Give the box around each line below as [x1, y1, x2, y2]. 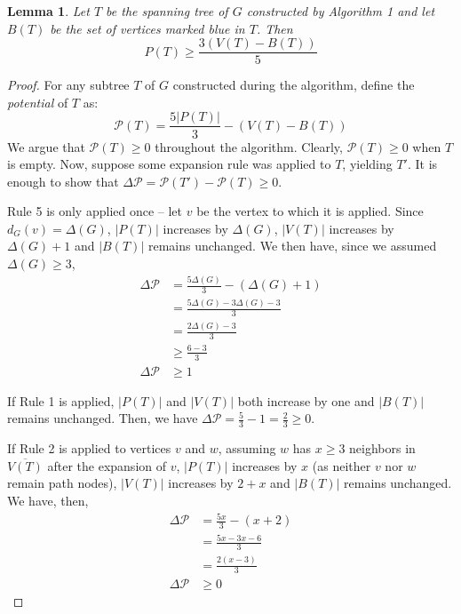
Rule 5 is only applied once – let [7, 202, 183, 220]
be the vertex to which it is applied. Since [196, 202, 424, 220]
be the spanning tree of [106, 2, 228, 20]
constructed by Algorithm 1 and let [246, 2, 435, 20]
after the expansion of [47, 456, 167, 474]
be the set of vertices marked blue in [50, 19, 245, 37]
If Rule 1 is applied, [7, 391, 115, 410]
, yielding [342, 155, 393, 173]
